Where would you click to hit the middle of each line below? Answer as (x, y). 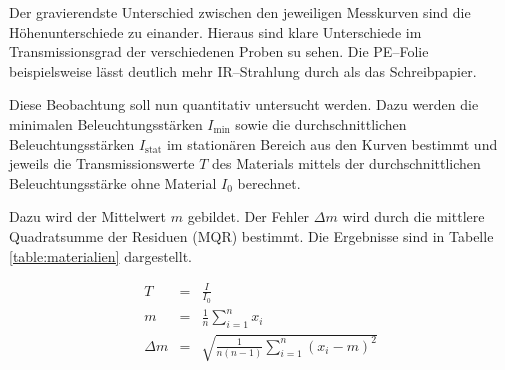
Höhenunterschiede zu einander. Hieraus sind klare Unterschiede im (215, 31)
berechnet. (269, 182)
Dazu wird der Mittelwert (88, 216)
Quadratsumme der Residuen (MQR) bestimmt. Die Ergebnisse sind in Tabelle (251, 235)
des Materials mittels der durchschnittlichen (346, 163)
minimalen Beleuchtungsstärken (106, 123)
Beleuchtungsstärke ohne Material (113, 182)
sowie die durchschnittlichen (321, 123)
